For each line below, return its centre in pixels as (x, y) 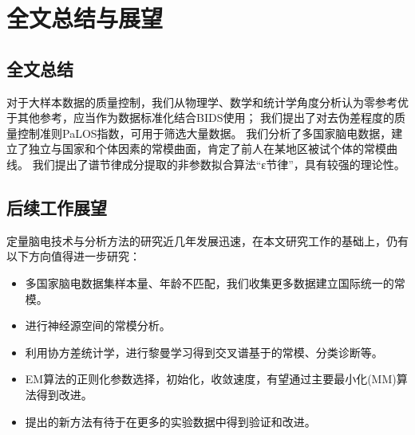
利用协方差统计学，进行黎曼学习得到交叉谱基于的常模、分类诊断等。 (204, 352)
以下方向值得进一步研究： (73, 256)
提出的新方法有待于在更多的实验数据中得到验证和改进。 (170, 421)
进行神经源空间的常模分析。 (98, 325)
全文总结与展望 (85, 18)
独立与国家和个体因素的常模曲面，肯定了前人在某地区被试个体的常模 (207, 149)
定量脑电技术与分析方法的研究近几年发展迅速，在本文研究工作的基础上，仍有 (207, 240)
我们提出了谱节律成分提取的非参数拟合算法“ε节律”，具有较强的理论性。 (219, 164)
